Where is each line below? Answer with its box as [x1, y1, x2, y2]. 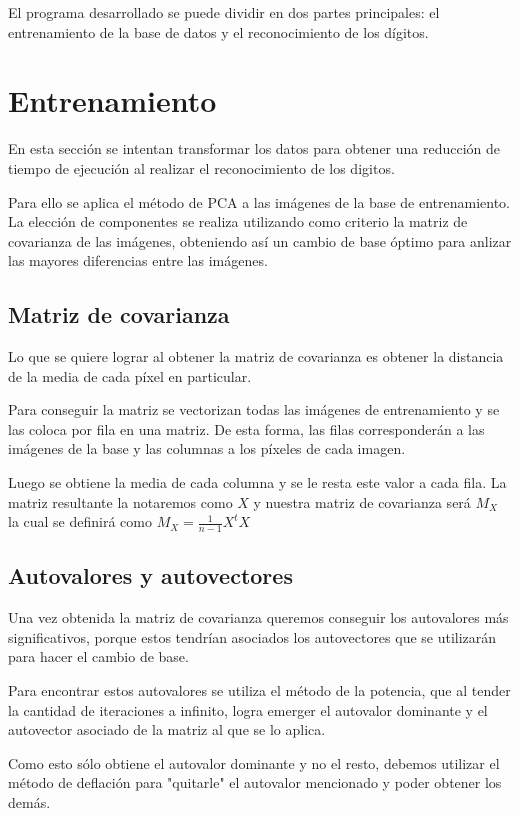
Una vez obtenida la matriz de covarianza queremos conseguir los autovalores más [8, 607, 509, 628]
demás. [8, 792, 51, 813]
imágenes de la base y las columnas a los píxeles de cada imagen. [8, 438, 406, 459]
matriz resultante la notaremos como [8, 491, 233, 512]
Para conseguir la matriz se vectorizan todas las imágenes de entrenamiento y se [8, 399, 500, 420]
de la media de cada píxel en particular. [8, 365, 252, 386]
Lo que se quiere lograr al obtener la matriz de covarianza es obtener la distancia [8, 346, 504, 367]
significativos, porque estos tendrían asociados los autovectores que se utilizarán [8, 626, 497, 647]
